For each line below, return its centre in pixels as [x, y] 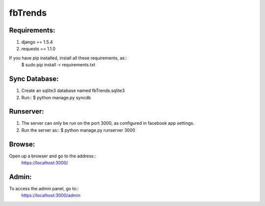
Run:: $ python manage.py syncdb [56, 97]
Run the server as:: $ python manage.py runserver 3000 [78, 130]
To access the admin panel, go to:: [44, 189]
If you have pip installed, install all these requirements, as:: [68, 58]
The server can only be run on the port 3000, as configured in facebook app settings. [108, 123]
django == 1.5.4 [37, 42]
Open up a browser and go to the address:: [53, 156]
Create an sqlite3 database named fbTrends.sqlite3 [73, 90]
